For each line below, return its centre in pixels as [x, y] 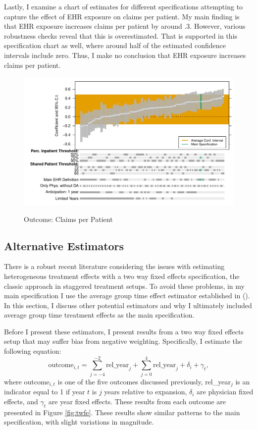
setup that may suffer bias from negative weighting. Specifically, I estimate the [123, 341]
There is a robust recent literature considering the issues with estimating [114, 266]
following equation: [33, 351]
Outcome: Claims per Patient [68, 219]
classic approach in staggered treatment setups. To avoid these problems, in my [124, 286]
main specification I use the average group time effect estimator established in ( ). [127, 296]
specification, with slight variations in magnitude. [79, 422]
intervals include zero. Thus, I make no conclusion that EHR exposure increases [125, 55]
